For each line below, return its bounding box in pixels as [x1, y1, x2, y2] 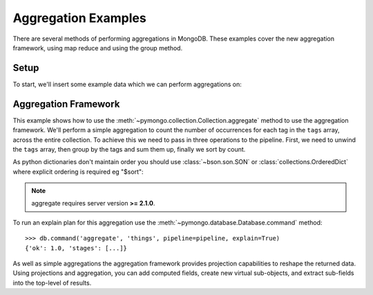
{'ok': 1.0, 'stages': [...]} [25, 244, 128, 252]
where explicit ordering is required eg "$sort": [12, 167, 144, 176]
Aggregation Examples [12, 10, 146, 26]
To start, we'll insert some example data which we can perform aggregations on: [12, 80, 242, 88]
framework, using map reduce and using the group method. [12, 43, 183, 52]
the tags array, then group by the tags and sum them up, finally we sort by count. [12, 145, 246, 153]
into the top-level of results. [12, 278, 92, 287]
